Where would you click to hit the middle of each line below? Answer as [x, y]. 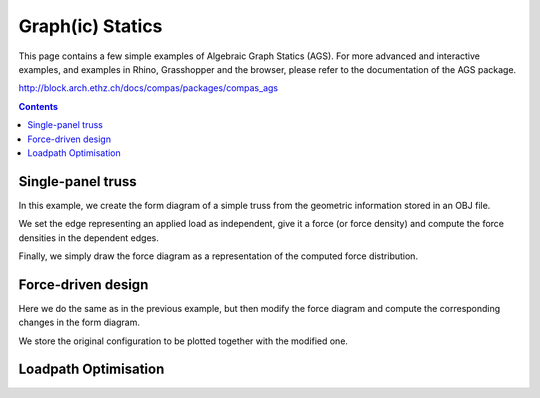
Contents [38, 106]
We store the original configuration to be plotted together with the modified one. [183, 341]
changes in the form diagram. [79, 322]
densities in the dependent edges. [88, 237]
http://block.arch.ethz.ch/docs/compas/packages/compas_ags [148, 88]
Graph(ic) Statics [90, 26]
